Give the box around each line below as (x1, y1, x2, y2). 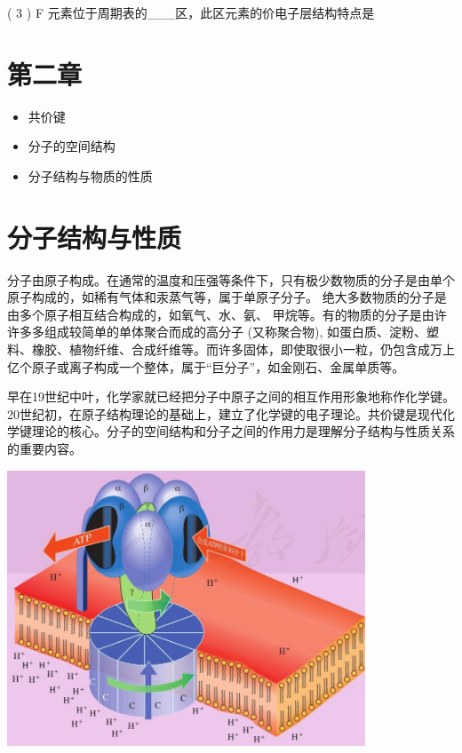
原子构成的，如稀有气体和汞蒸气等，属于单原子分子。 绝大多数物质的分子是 (7, 288, 447, 306)
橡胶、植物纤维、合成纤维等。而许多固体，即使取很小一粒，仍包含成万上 (31, 340, 455, 358)
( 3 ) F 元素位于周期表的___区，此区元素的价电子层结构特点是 (7, 4, 375, 21)
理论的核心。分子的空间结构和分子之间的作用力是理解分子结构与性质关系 (31, 422, 455, 440)
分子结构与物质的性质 (28, 166, 153, 185)
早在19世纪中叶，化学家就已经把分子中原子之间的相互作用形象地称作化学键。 (7, 387, 455, 406)
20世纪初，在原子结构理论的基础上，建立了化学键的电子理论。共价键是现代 (7, 404, 442, 423)
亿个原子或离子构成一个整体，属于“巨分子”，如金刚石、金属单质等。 (7, 357, 405, 376)
